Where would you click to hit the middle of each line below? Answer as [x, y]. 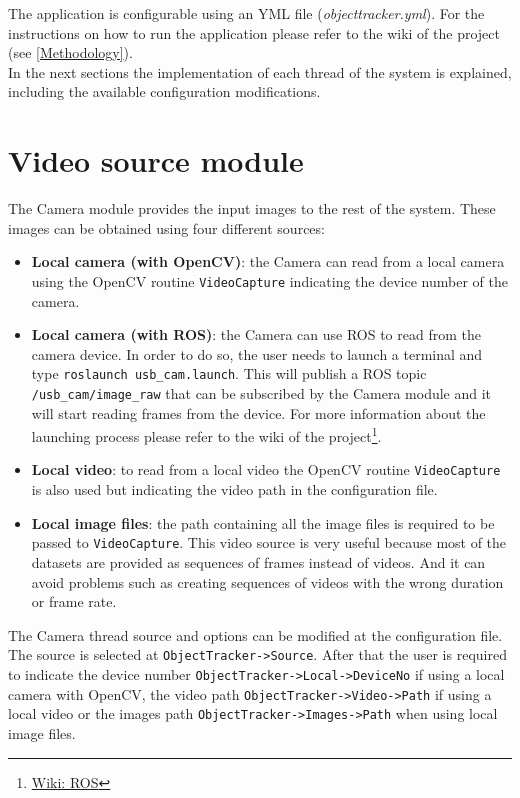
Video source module [156, 160]
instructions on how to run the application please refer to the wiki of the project [254, 32]
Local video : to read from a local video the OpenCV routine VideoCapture [266, 469]
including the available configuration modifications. [164, 91]
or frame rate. [74, 601]
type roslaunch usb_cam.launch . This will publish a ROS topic [229, 373]
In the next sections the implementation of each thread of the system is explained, [260, 71]
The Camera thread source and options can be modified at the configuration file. [255, 634]
